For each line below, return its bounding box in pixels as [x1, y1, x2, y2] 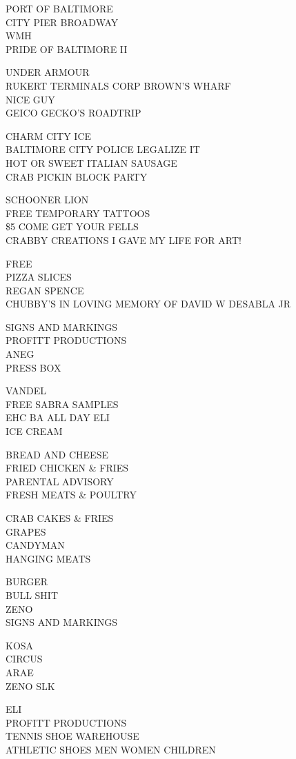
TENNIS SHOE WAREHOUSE [6, 729, 139, 743]
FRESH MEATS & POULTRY [6, 487, 137, 502]
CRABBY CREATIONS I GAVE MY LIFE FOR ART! [6, 232, 241, 247]
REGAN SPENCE [6, 283, 84, 297]
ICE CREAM [6, 424, 63, 438]
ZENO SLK [6, 678, 55, 693]
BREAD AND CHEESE [6, 447, 108, 461]
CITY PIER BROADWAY [6, 14, 119, 29]
